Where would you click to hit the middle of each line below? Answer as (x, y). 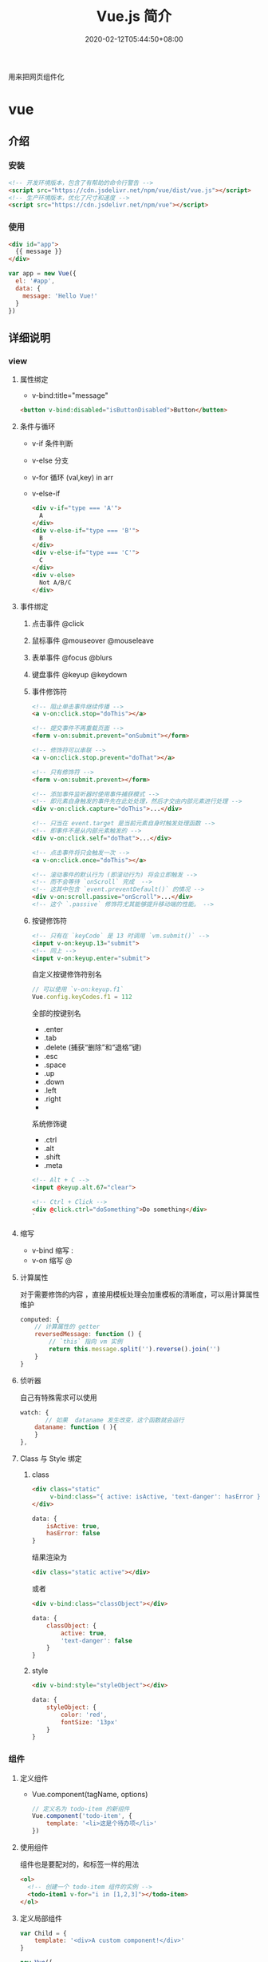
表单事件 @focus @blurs (72, 657)
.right (52, 1099)
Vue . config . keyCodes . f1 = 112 (82, 997)
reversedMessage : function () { (88, 1334)
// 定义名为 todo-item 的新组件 (81, 1809)
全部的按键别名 (56, 1013)
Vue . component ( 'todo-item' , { (82, 1816)
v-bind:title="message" (70, 395)
